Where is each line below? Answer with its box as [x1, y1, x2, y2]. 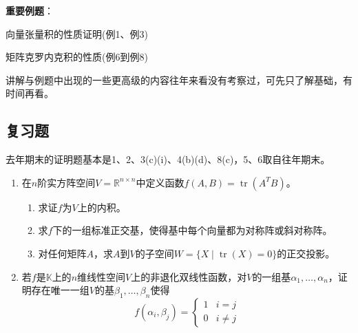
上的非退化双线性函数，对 [131, 269, 247, 283]
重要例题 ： [6, 3, 54, 17]
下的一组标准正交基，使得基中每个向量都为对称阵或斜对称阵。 [52, 223, 333, 237]
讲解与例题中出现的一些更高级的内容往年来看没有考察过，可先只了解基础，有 [6, 72, 352, 87]
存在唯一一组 [31, 283, 89, 297]
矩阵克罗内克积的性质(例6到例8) [6, 50, 148, 64]
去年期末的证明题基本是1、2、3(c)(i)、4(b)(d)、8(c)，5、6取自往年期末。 [6, 152, 330, 166]
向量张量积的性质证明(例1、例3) [6, 26, 148, 41]
